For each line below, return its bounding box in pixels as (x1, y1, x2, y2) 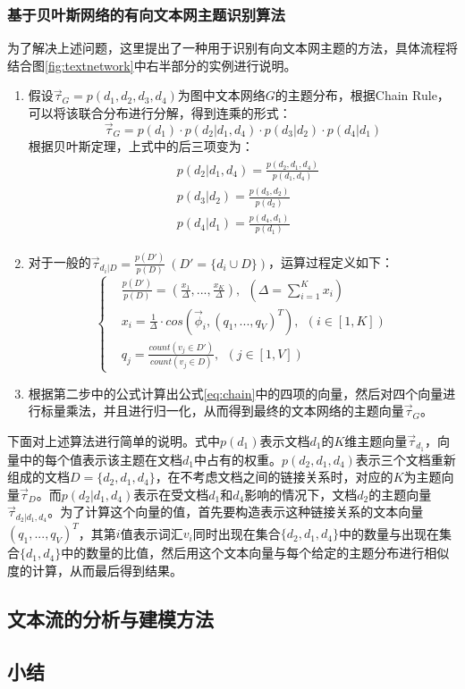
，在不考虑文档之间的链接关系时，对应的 (155, 467, 393, 486)
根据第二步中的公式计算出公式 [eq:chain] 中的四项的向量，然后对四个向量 (28, 383, 444, 402)
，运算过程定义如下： (267, 253, 393, 272)
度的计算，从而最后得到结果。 (7, 560, 182, 579)
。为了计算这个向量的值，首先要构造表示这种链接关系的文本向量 (47, 502, 424, 521)
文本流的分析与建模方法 (7, 604, 214, 632)
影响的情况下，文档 (244, 484, 358, 503)
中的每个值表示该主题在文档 (19, 450, 182, 468)
